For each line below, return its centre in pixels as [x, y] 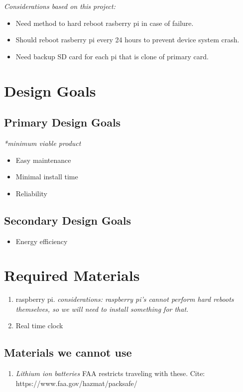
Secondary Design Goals [68, 220]
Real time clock [39, 326]
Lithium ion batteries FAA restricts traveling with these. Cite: [110, 373]
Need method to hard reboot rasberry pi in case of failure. [105, 23]
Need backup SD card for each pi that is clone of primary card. [112, 56]
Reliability [32, 193]
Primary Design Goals [62, 122]
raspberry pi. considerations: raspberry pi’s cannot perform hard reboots [125, 299]
